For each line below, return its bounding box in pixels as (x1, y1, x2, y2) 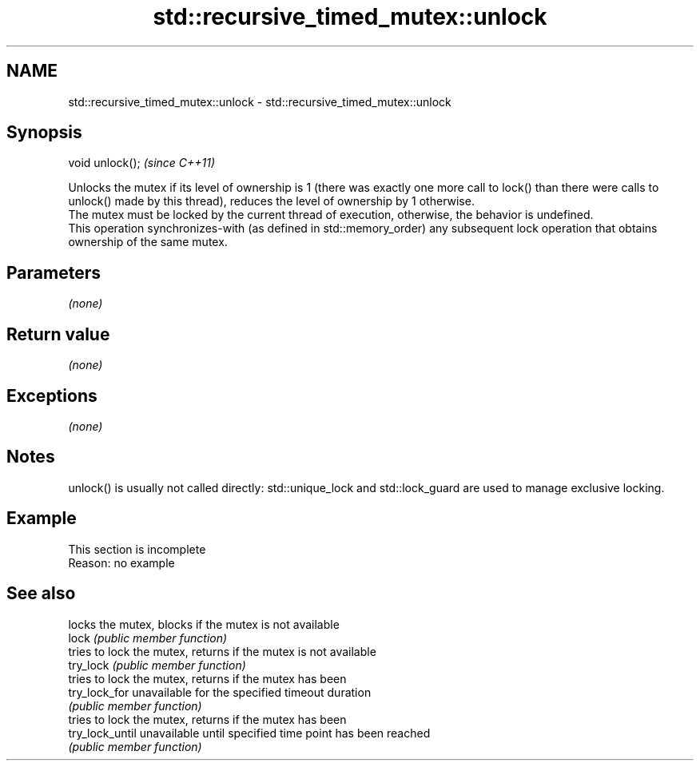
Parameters (6, 262, 101, 283)
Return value (6, 324, 110, 344)
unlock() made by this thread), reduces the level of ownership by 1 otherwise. (68, 194, 475, 209)
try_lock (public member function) (68, 658, 246, 672)
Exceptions (6, 385, 97, 406)
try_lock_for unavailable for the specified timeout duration (68, 685, 372, 699)
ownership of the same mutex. (68, 235, 228, 249)
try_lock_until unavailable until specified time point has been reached (68, 725, 431, 740)
